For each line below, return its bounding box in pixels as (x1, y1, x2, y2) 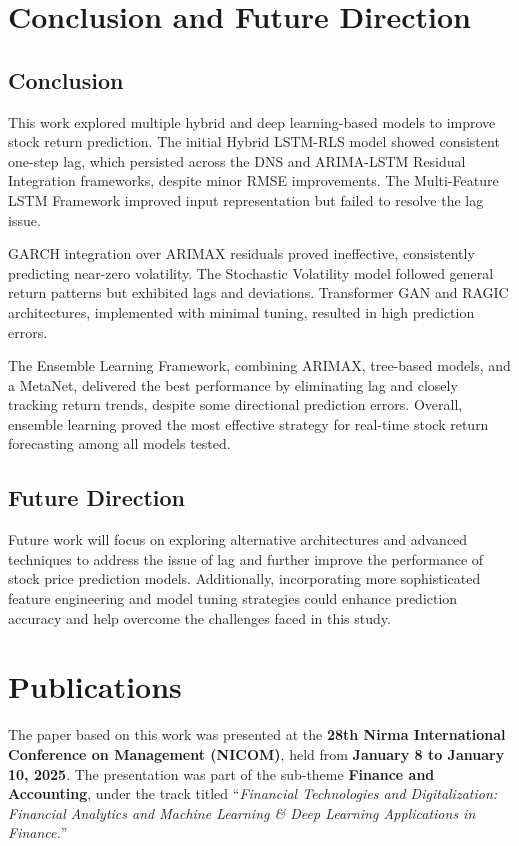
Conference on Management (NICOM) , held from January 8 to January (8, 743, 505, 764)
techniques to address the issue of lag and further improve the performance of (8, 548, 484, 569)
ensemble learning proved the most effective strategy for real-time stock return (8, 413, 489, 434)
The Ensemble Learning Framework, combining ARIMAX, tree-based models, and (8, 355, 511, 376)
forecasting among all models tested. (8, 433, 231, 454)
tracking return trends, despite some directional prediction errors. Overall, (8, 394, 463, 415)
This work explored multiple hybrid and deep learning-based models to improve (8, 111, 496, 132)
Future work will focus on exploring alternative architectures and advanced (8, 529, 468, 550)
